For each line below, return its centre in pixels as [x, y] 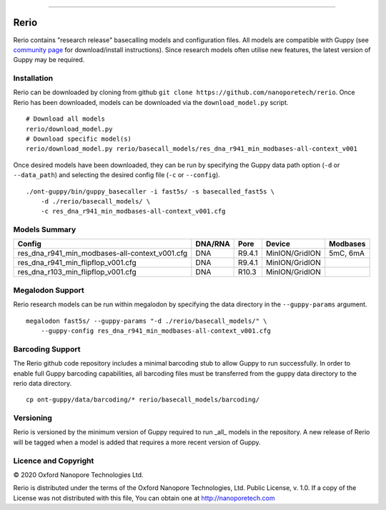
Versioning [33, 418]
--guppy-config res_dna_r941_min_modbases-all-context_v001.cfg [155, 331]
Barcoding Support [47, 349]
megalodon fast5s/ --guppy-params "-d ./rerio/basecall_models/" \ [147, 321]
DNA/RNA [213, 244]
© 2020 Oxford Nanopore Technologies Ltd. [78, 475]
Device [278, 244]
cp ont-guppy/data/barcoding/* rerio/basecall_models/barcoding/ [143, 400]
